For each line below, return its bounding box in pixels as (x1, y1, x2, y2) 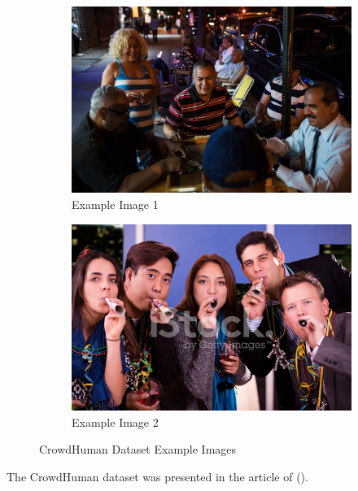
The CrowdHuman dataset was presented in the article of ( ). (7, 467, 308, 484)
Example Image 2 (72, 413, 159, 430)
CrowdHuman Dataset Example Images (39, 441, 237, 458)
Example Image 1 (72, 196, 159, 213)
